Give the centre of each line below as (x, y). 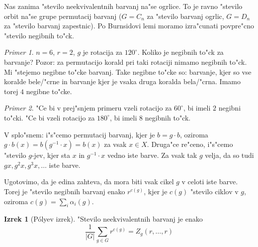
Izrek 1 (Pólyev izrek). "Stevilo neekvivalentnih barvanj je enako (103, 219)
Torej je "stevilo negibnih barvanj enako (65, 191)
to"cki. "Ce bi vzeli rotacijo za (49, 117)
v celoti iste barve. (210, 182)
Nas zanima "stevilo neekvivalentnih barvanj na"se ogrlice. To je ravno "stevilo (123, 6)
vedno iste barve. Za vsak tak (152, 155)
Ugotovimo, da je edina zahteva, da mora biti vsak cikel (89, 182)
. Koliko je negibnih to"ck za (180, 52)
